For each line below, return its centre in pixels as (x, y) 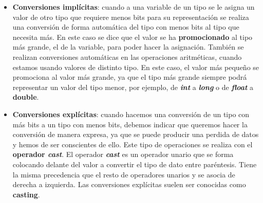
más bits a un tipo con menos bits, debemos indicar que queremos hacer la (130, 124)
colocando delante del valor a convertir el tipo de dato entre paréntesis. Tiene (135, 164)
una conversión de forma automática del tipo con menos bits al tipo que (126, 27)
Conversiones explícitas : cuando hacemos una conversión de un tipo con (131, 114)
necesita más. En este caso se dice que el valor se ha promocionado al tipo (133, 37)
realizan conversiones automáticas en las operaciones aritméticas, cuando (127, 57)
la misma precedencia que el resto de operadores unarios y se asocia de (124, 174)
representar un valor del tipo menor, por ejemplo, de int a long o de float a (133, 87)
